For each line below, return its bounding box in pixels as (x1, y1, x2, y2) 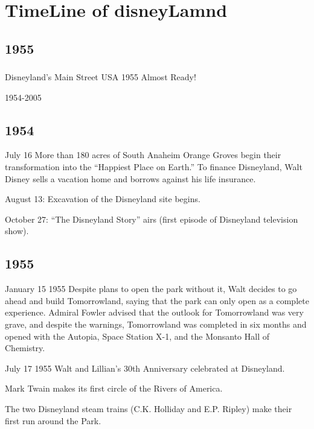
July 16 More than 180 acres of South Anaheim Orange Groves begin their (5, 148, 281, 161)
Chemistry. (5, 342, 45, 354)
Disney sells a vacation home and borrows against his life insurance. (5, 172, 256, 185)
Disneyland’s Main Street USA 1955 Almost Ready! (5, 71, 196, 83)
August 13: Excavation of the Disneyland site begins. (5, 192, 200, 205)
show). (5, 224, 29, 237)
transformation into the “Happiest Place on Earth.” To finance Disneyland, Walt (5, 160, 303, 173)
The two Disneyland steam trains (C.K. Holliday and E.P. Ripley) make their (5, 402, 292, 415)
